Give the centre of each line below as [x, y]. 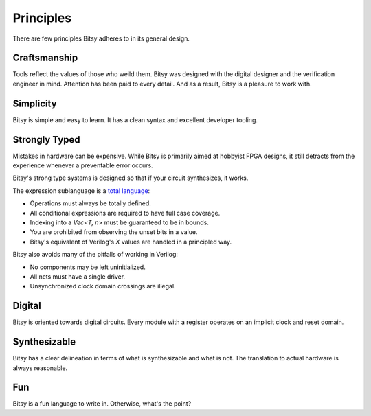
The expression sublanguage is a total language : [81, 190]
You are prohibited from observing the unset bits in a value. [114, 232]
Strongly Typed [46, 140]
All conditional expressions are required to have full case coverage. [125, 213]
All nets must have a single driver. [78, 276]
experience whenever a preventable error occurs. [83, 165]
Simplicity [35, 103]
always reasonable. [40, 368]
